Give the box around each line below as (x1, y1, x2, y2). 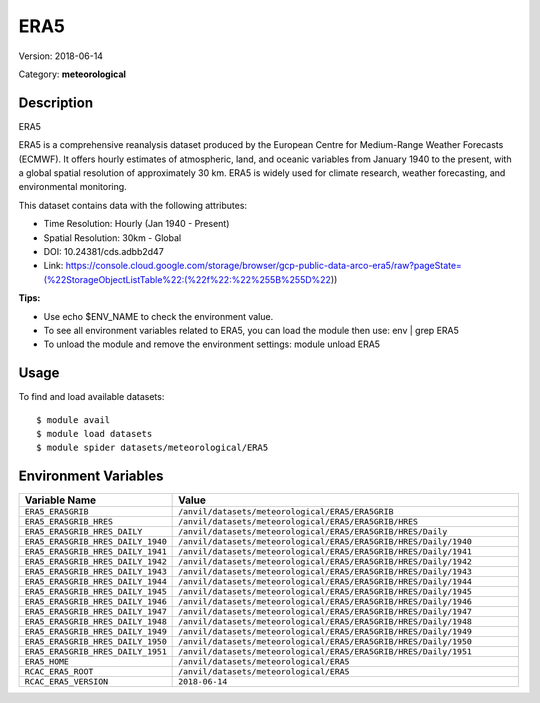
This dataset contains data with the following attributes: (18, 199, 248, 211)
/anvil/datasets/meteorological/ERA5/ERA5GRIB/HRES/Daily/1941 (178, 546, 472, 557)
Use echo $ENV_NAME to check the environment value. (43, 310, 274, 322)
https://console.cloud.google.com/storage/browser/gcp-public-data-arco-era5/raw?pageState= (65, 260, 462, 272)
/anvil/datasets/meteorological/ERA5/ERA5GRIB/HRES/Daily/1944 (178, 576, 472, 587)
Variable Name (24, 493, 97, 507)
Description (18, 94, 94, 111)
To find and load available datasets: (18, 391, 165, 403)
